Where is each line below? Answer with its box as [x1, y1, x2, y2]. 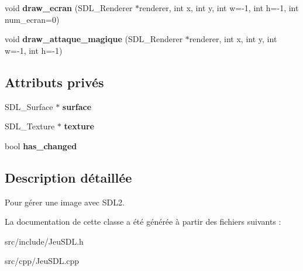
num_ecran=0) [5, 13, 60, 25]
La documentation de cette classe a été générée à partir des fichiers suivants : [5, 215, 281, 228]
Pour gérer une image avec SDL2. [5, 195, 125, 208]
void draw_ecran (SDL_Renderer [5, 2, 133, 13]
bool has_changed [5, 139, 77, 152]
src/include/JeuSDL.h [5, 235, 84, 247]
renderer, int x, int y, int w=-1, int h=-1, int [139, 2, 299, 13]
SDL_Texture [5, 120, 55, 132]
